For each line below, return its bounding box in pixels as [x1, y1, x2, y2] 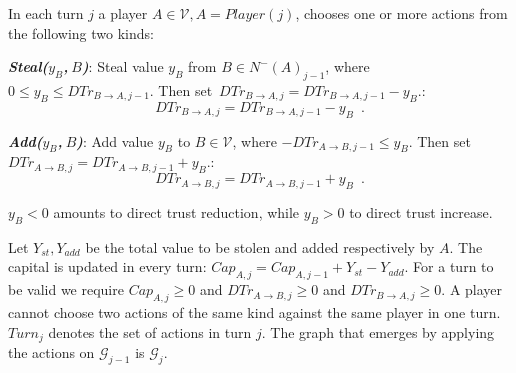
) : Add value [76, 130, 154, 151]
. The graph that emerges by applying [261, 321, 495, 342]
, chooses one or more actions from [295, 3, 508, 23]
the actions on [8, 342, 95, 362]
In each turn [8, 3, 84, 23]
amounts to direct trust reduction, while [53, 201, 300, 222]
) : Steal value [81, 56, 164, 77]
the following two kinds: [8, 22, 154, 43]
